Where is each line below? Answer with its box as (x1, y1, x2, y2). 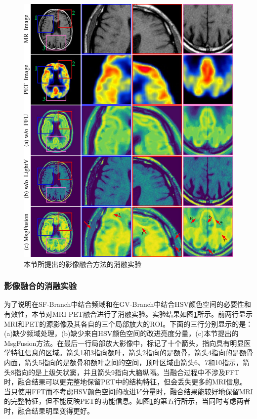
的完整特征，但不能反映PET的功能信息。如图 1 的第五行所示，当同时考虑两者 (4, 396, 251, 406)
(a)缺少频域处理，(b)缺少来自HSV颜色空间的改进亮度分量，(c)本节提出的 (4, 328, 239, 338)
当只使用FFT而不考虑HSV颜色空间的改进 (4, 386, 136, 396)
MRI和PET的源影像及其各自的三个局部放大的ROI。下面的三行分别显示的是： (4, 318, 253, 329)
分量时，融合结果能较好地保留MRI (142, 386, 253, 396)
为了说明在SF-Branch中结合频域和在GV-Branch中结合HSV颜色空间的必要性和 (4, 299, 252, 309)
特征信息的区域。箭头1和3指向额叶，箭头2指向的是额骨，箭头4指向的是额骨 (10, 347, 253, 358)
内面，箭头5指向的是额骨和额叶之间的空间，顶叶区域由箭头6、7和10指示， (4, 357, 243, 367)
